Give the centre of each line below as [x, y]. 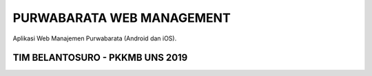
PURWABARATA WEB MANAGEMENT [122, 18]
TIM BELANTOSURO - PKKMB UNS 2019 [100, 58]
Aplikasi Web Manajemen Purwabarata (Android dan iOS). [95, 38]
